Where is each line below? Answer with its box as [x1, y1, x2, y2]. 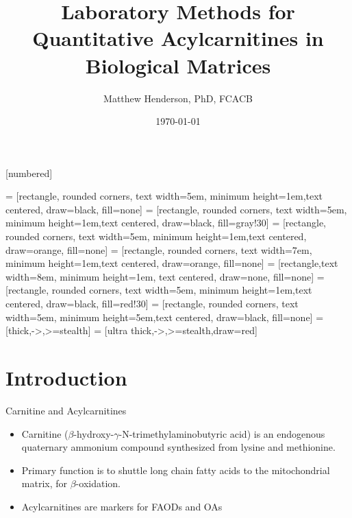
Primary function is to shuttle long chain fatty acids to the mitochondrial [21, 462, 330, 477]
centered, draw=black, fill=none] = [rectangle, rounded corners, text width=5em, [5, 202, 347, 216]
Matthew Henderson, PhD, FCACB [103, 91, 253, 105]
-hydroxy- [73, 426, 114, 440]
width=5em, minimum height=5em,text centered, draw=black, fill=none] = [5, 309, 324, 324]
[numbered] [5, 165, 53, 180]
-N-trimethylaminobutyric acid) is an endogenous [118, 426, 325, 440]
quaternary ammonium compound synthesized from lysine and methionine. [21, 440, 336, 454]
